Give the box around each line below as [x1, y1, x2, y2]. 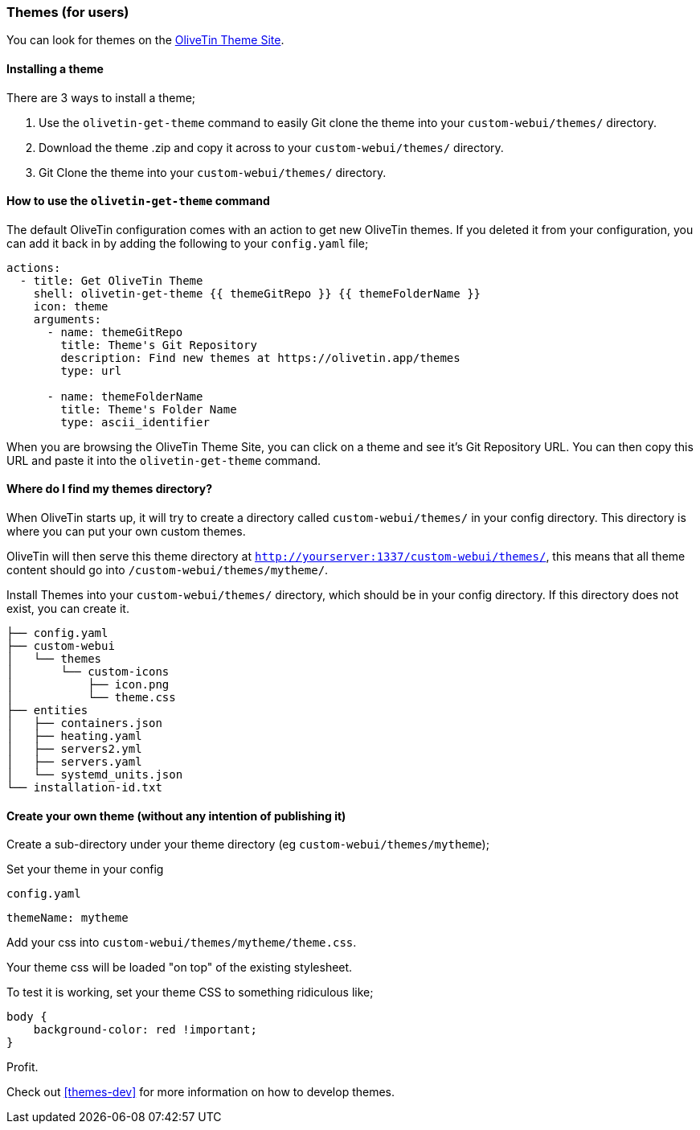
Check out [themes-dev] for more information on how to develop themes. [6, 1085, 395, 1099]
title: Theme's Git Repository [60, 338, 257, 351]
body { [6, 1010, 47, 1024]
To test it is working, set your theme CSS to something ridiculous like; [6, 985, 374, 1000]
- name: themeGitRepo [47, 325, 183, 339]
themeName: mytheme [6, 911, 129, 925]
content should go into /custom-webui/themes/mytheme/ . [6, 563, 329, 577]
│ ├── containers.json [6, 717, 162, 730]
